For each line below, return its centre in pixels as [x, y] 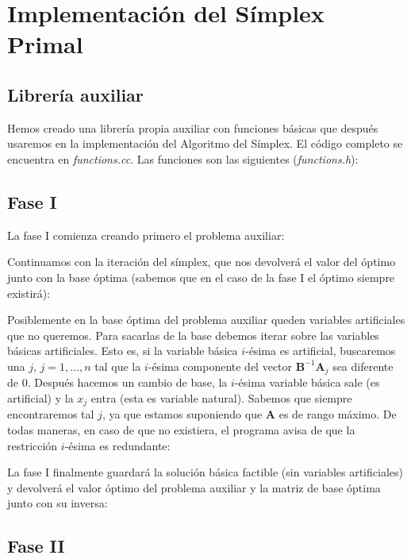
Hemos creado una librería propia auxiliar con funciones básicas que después [193, 127]
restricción [33, 445]
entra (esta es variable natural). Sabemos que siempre [221, 397]
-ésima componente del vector [220, 366]
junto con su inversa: [58, 503]
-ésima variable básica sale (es [307, 382]
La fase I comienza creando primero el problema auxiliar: [146, 235]
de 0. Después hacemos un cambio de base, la [117, 382]
